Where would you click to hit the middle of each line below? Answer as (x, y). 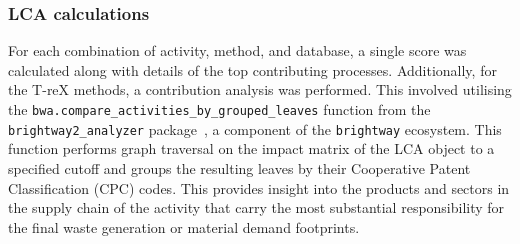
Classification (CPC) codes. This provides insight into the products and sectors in (259, 187)
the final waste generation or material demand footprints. (184, 226)
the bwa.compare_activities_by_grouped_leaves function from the (219, 109)
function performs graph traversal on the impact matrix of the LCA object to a (251, 148)
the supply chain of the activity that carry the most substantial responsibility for (256, 207)
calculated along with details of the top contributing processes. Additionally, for (252, 69)
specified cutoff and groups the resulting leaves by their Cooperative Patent (239, 167)
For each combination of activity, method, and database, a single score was (237, 50)
